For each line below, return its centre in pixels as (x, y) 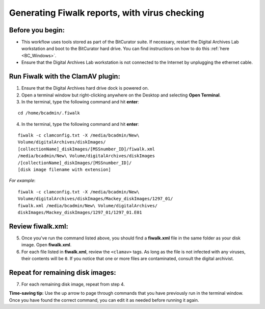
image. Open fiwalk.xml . (46, 245)
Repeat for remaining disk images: (63, 273)
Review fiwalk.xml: (39, 226)
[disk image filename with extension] (65, 170)
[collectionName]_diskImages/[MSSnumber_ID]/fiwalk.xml (86, 149)
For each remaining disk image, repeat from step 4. (73, 284)
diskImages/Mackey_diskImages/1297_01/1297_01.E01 (80, 212)
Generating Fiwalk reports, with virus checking (107, 13)
